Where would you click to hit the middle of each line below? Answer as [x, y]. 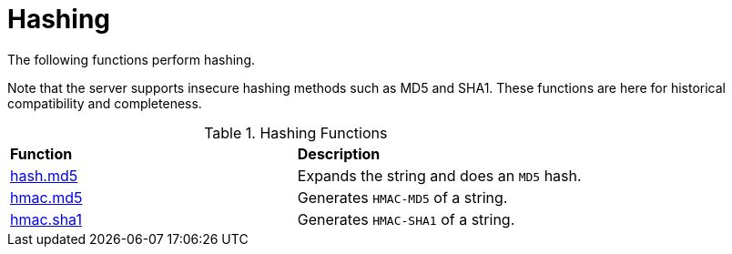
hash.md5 [44, 175]
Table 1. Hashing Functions [296, 132]
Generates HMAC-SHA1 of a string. [406, 219]
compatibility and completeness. [105, 103]
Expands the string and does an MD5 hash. [439, 175]
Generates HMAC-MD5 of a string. [402, 197]
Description [339, 153]
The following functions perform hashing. [132, 59]
